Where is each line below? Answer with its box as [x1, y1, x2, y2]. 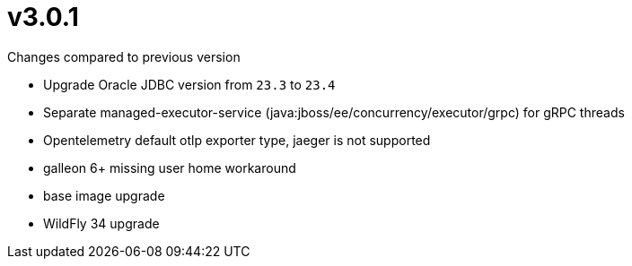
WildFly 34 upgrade [43, 215, 160, 231]
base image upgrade [43, 187, 165, 203]
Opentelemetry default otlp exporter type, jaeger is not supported [43, 132, 431, 148]
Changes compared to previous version [7, 48, 241, 64]
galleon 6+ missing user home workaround [43, 159, 296, 176]
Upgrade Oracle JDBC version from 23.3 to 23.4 [43, 76, 336, 92]
